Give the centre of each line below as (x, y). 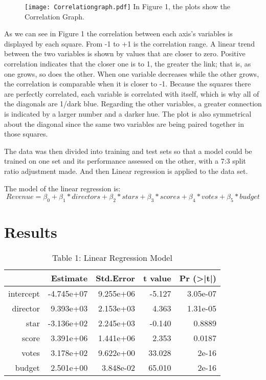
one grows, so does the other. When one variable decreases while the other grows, (132, 73)
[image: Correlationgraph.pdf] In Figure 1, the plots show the (128, 6)
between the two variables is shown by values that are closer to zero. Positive (125, 53)
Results (31, 232)
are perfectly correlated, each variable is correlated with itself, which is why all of (132, 93)
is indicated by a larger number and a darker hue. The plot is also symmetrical (128, 114)
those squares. (26, 134)
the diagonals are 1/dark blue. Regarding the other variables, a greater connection (133, 104)
